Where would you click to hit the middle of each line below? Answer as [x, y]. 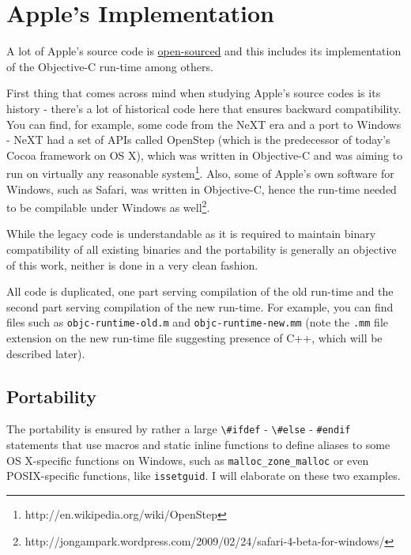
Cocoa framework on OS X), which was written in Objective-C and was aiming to [205, 155]
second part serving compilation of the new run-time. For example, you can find [200, 306]
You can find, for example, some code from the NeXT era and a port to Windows [204, 124]
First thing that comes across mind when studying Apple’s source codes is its [194, 93]
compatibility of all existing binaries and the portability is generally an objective [202, 249]
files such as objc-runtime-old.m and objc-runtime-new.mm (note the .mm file [197, 322]
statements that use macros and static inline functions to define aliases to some [198, 445]
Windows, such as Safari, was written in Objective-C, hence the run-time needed [202, 189]
